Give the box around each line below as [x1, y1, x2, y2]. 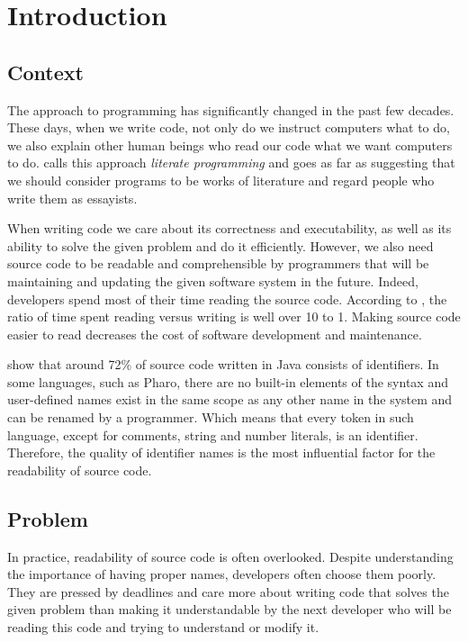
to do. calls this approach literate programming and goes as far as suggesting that [7, 153, 455, 172]
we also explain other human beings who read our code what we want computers [7, 135, 453, 154]
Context [7, 58, 84, 86]
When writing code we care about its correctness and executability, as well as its [7, 219, 452, 238]
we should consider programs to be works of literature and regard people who [7, 170, 435, 189]
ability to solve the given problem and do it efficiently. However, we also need [7, 236, 434, 255]
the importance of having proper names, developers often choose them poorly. [7, 565, 436, 583]
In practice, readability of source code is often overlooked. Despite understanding [7, 547, 454, 565]
